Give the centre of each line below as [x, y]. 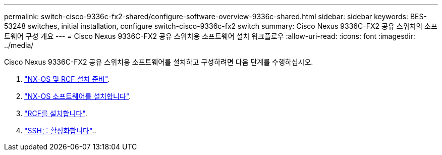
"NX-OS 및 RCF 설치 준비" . [67, 79]
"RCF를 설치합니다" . [56, 113]
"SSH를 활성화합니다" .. [60, 131]
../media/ [19, 45]
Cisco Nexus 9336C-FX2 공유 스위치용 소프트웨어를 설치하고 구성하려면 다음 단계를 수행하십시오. [159, 62]
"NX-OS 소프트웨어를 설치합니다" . [78, 96]
